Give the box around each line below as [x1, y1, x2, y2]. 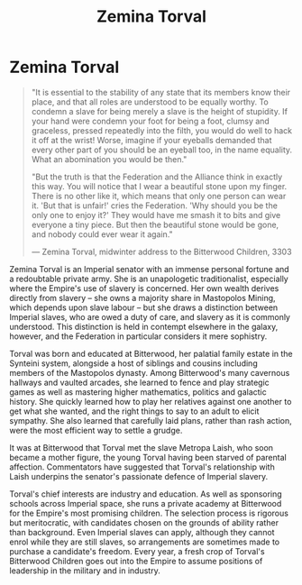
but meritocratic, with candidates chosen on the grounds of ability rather [9, 516, 279, 528]
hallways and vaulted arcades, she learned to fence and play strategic [9, 377, 270, 388]
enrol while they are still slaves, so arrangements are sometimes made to [9, 536, 280, 547]
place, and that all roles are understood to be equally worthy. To [31, 96, 269, 107]
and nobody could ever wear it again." [31, 228, 173, 240]
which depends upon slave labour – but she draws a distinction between [9, 302, 279, 313]
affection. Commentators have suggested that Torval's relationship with [9, 462, 275, 472]
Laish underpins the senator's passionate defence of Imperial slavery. [9, 471, 269, 481]
